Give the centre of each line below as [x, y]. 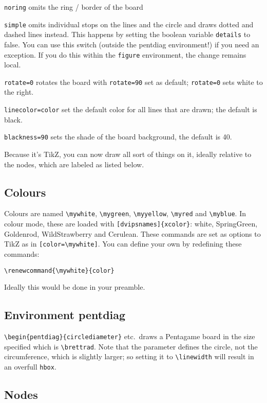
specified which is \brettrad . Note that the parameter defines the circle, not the [131, 346]
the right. [19, 92]
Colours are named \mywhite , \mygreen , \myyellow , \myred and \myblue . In [125, 213]
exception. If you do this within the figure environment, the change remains [125, 54]
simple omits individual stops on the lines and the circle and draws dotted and [129, 24]
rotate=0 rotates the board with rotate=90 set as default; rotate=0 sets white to [133, 82]
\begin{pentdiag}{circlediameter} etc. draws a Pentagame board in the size [130, 336]
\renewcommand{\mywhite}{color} [59, 270]
